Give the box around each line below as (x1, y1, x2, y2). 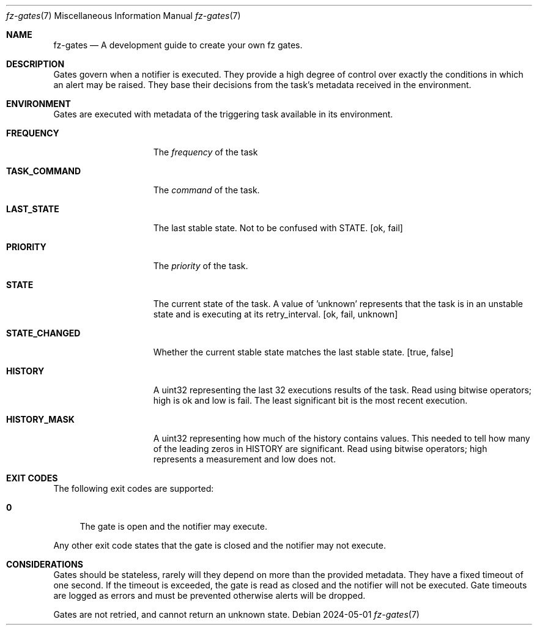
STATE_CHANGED (6, 328, 81, 338)
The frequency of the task (153, 147, 258, 157)
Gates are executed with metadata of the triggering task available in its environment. (53, 109, 393, 119)
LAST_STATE (6, 204, 59, 214)
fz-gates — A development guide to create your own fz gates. (53, 40, 303, 50)
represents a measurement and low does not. (153, 454, 336, 464)
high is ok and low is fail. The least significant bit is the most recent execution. (153, 395, 468, 406)
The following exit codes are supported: (53, 483, 214, 494)
